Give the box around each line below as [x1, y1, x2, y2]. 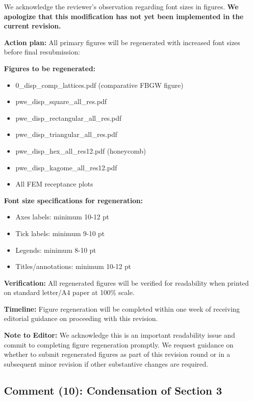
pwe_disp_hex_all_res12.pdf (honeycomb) [15, 145, 146, 156]
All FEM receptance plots [15, 179, 93, 189]
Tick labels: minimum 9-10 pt [15, 228, 105, 238]
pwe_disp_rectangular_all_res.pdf [15, 112, 122, 123]
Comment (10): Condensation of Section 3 [4, 382, 222, 398]
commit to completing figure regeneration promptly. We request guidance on [4, 339, 234, 349]
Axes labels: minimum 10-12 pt [15, 212, 109, 222]
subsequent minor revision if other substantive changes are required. [4, 358, 208, 369]
